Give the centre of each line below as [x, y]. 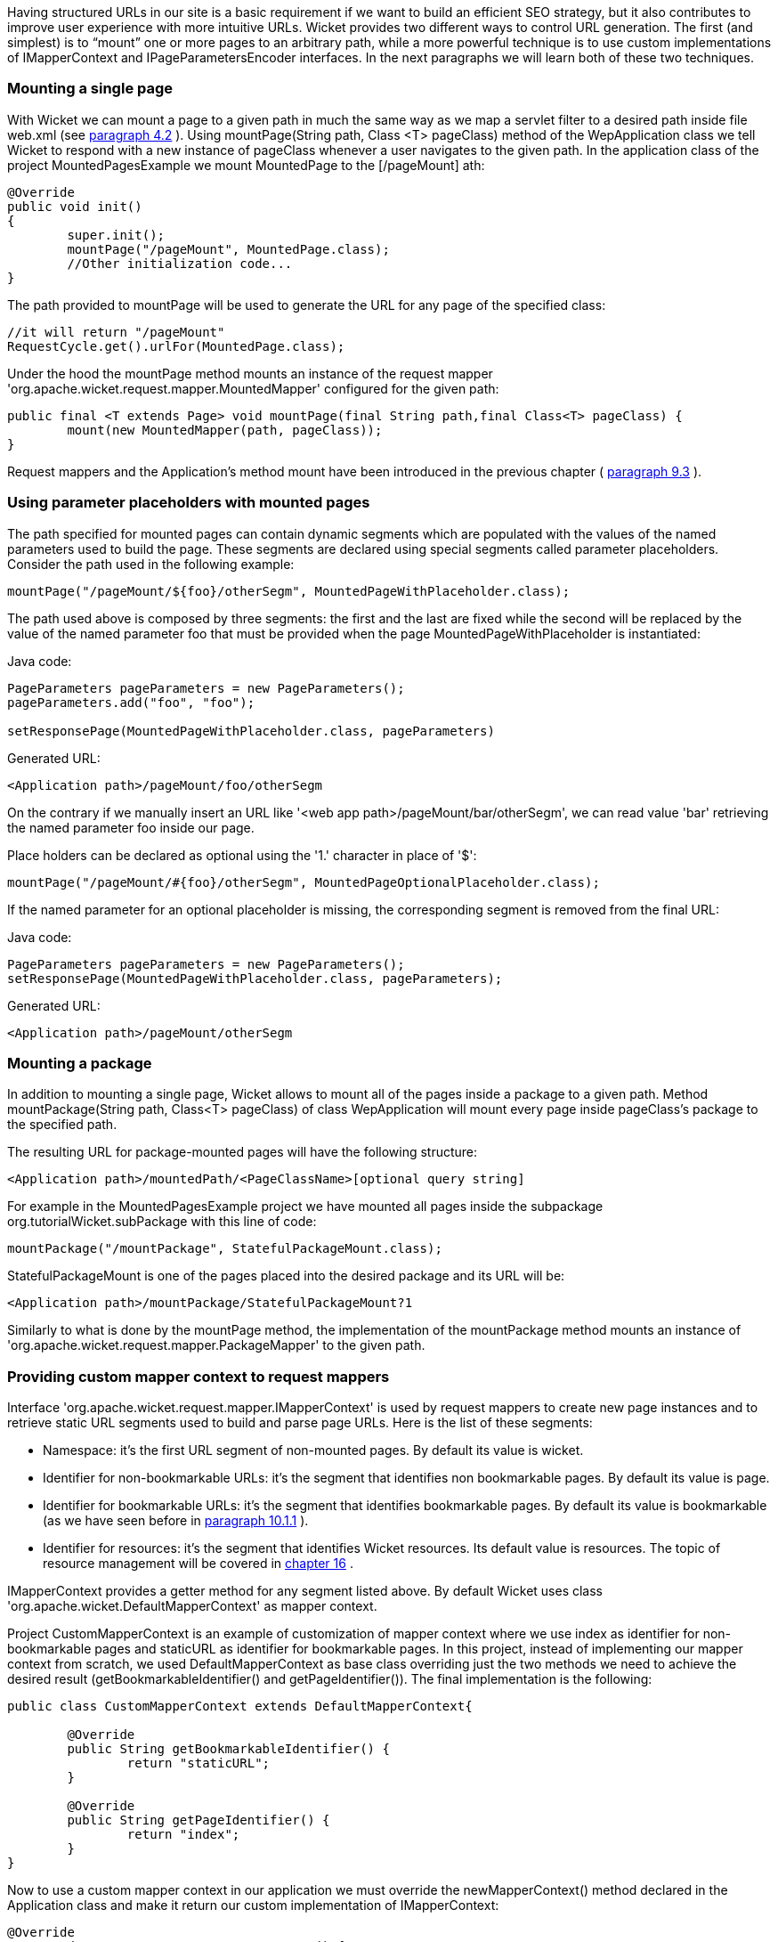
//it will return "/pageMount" [116, 332]
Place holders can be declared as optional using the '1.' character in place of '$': [242, 855]
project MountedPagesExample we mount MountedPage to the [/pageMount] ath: [246, 165]
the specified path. [62, 1125]
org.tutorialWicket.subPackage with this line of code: [162, 1222]
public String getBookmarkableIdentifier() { [228, 1749]
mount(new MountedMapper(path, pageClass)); [225, 430]
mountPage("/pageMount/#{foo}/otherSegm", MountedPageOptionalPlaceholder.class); [304, 882]
